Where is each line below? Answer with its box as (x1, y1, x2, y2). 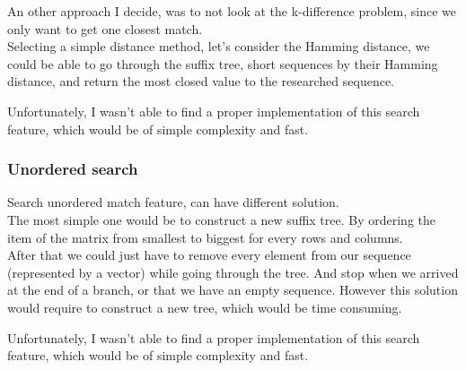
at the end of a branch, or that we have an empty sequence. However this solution (7, 280, 458, 299)
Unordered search (7, 158, 138, 180)
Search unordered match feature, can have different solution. (7, 193, 339, 211)
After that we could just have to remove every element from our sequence (7, 245, 411, 264)
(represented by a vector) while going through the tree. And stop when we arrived (7, 262, 459, 281)
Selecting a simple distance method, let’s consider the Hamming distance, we (7, 37, 430, 56)
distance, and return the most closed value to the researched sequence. (7, 72, 394, 90)
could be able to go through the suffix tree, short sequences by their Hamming (7, 54, 438, 73)
